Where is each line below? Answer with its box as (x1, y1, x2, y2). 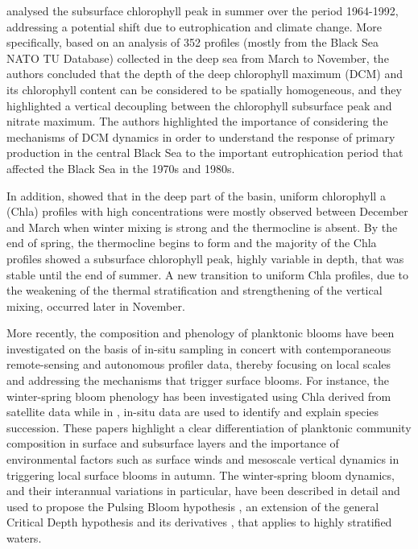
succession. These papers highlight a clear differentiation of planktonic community (6, 419, 412, 435)
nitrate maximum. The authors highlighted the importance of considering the (6, 113, 388, 130)
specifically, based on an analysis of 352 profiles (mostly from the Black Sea (6, 34, 379, 51)
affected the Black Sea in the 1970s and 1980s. (6, 159, 235, 176)
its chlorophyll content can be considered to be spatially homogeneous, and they (6, 80, 402, 97)
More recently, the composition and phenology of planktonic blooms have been (6, 324, 395, 341)
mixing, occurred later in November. (6, 297, 185, 314)
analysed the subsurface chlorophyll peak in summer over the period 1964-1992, (6, 2, 399, 19)
